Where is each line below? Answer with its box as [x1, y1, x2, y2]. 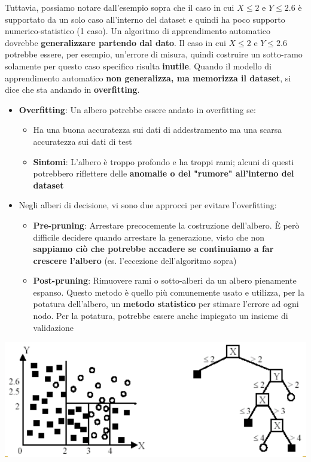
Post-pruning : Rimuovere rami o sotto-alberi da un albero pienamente [33, 274, 297, 287]
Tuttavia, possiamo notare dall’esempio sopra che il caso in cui [5, 1, 234, 13]
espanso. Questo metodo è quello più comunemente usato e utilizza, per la [33, 285, 304, 298]
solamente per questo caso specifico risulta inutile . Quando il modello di [5, 59, 272, 72]
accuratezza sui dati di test [33, 135, 132, 147]
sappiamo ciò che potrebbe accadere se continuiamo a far [33, 242, 274, 255]
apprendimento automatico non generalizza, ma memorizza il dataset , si [5, 71, 291, 84]
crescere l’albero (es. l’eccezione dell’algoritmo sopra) [33, 254, 237, 266]
